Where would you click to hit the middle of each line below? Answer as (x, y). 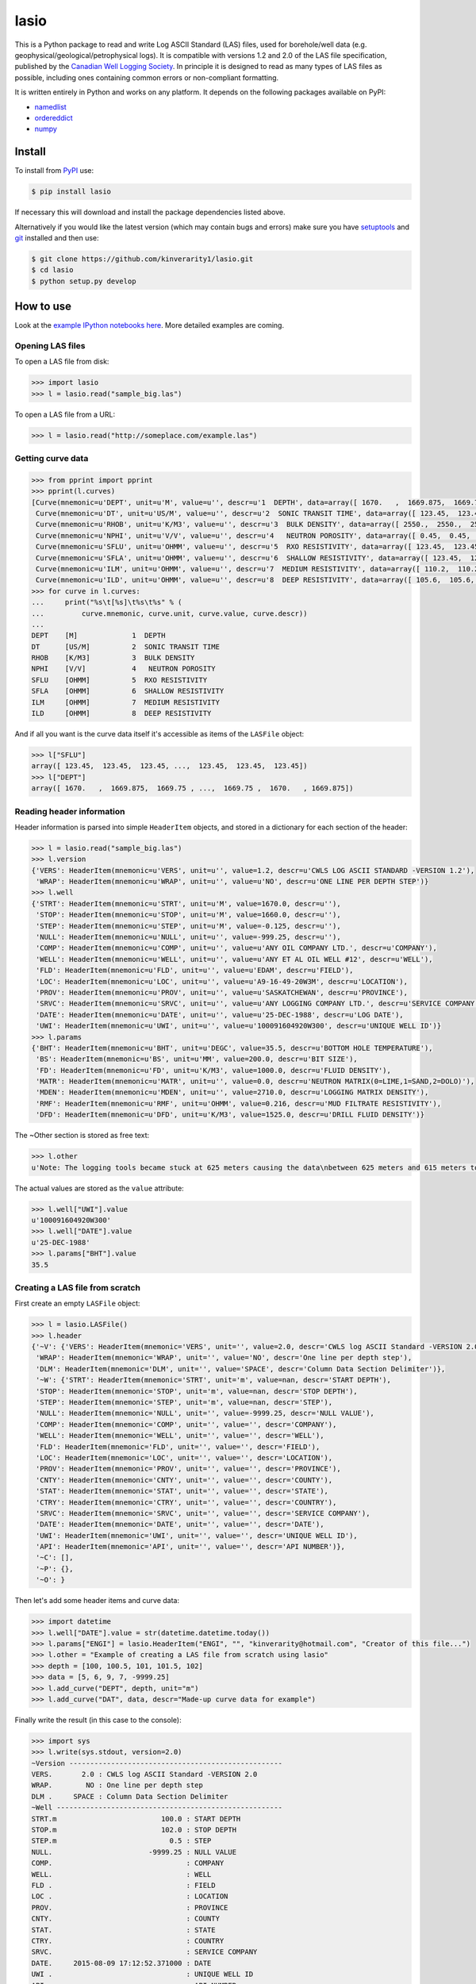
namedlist (50, 106)
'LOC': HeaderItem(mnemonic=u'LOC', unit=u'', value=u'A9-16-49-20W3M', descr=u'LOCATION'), (222, 981)
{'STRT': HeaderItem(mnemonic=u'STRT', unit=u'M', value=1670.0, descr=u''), (186, 904)
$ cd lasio (52, 270)
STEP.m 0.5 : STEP (121, 1841)
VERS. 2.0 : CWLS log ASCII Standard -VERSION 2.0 (144, 1774)
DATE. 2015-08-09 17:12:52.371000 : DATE (121, 1963)
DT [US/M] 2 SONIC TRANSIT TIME (125, 646)
